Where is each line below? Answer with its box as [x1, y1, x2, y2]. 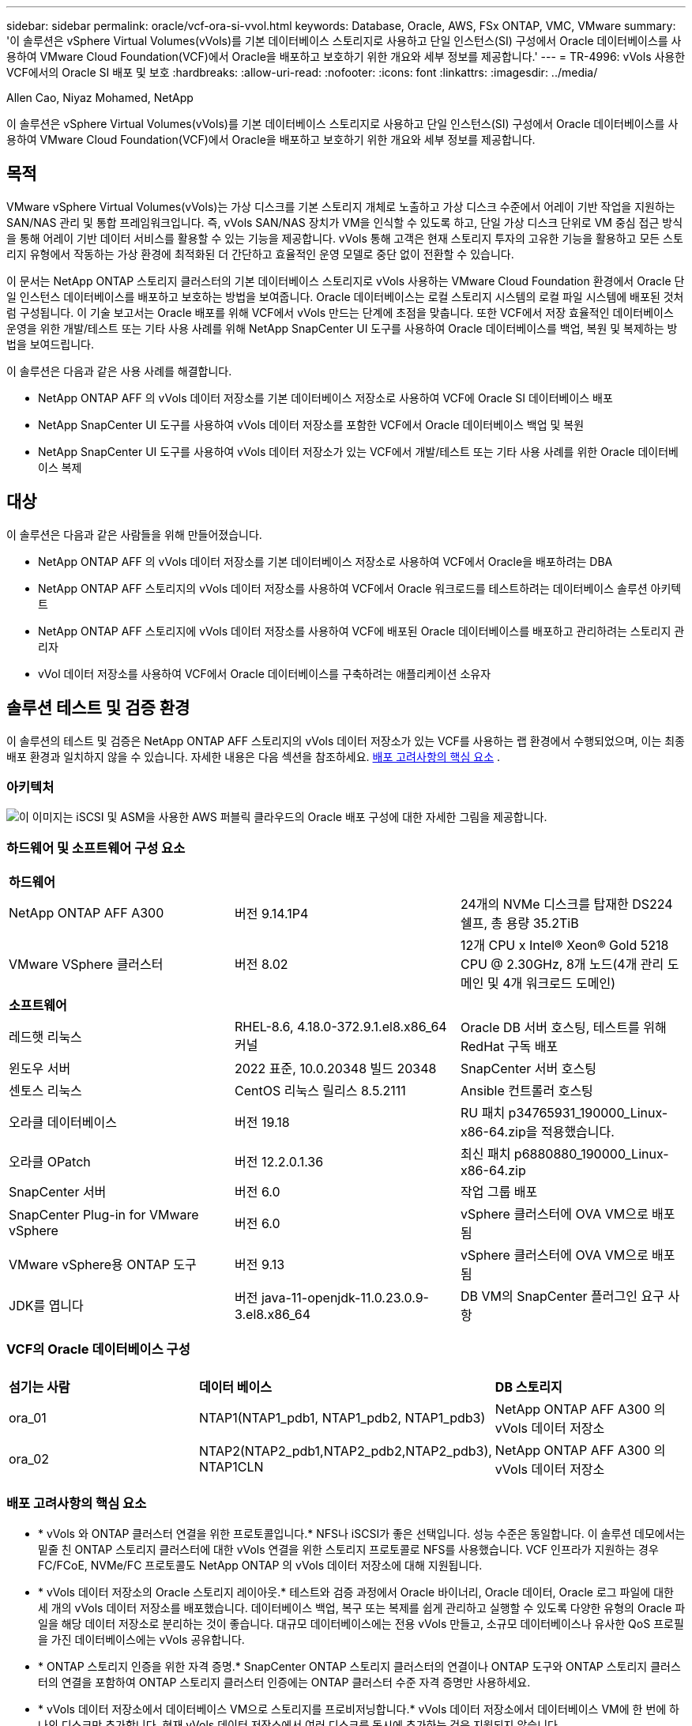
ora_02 [9, 1450, 50, 1467]
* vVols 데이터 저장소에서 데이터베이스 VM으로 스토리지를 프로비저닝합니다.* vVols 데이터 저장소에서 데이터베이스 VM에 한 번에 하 [38, 1702, 679, 1716]
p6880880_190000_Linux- [513, 1146, 669, 1163]
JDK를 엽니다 [9, 1298, 84, 1314]
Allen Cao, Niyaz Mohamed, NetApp [6, 91, 194, 104]
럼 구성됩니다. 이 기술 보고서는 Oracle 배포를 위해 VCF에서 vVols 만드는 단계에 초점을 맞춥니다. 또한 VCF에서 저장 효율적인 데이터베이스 [6, 305, 674, 319]
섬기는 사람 [9, 1378, 70, 1395]
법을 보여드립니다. [6, 337, 95, 351]
